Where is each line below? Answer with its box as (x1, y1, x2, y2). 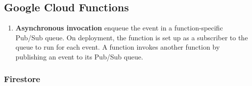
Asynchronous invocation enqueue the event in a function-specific (15, 23, 223, 33)
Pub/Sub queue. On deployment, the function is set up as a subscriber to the (15, 32, 248, 42)
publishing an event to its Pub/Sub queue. (15, 51, 143, 61)
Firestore (4, 72, 40, 85)
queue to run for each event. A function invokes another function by (15, 42, 220, 52)
